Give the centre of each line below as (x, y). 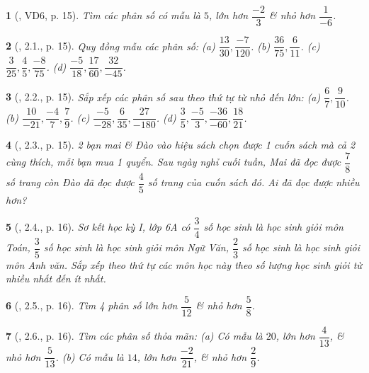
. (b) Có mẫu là (90, 356)
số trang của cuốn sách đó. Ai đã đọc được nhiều (254, 182)
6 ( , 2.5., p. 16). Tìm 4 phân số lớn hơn (92, 305)
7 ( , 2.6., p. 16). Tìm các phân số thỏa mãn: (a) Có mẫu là (134, 336)
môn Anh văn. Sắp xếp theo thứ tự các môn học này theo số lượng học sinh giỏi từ (184, 264)
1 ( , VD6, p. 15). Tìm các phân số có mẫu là (103, 15)
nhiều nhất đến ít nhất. (56, 279)
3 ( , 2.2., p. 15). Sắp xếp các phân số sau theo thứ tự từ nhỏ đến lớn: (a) (163, 97)
